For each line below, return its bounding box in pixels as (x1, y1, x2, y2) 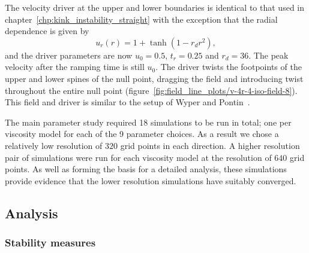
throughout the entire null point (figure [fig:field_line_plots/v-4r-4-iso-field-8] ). (5, 84, 298, 96)
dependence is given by (5, 25, 89, 37)
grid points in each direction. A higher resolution (120, 139, 300, 151)
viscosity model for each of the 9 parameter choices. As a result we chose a (5, 127, 279, 140)
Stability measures (5, 235, 96, 250)
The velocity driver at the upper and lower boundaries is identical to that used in (5, 1, 304, 13)
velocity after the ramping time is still (5, 60, 145, 73)
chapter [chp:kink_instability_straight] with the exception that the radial (5, 13, 278, 25)
